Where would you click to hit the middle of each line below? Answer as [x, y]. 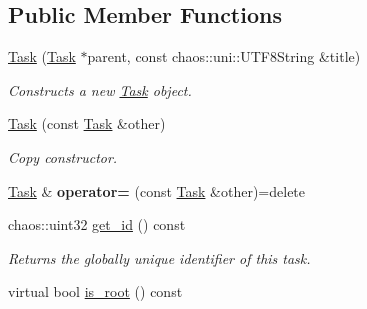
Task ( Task [42, 56]
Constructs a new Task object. [100, 89]
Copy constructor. [63, 156]
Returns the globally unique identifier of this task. [159, 257]
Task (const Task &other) [87, 123]
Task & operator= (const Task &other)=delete [157, 190]
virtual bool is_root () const [95, 291]
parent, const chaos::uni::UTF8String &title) [224, 56]
